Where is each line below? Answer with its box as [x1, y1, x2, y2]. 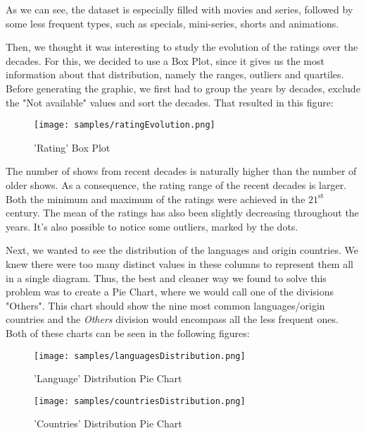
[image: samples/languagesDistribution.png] [34, 350, 246, 361]
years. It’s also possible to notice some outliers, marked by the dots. [6, 219, 298, 233]
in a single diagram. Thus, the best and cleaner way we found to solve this [6, 270, 327, 285]
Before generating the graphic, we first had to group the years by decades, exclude [6, 80, 360, 95]
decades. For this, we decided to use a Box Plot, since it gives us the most [6, 53, 324, 68]
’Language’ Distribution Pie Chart [34, 371, 182, 386]
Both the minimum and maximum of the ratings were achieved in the [6, 191, 305, 206]
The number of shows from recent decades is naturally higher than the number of [6, 164, 357, 178]
